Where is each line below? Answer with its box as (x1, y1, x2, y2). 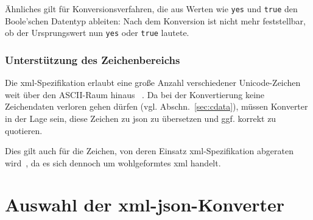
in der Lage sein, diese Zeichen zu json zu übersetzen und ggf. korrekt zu (5, 112, 276, 124)
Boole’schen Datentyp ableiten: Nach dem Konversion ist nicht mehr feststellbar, (5, 14, 306, 27)
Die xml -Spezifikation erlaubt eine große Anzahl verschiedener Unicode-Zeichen (5, 76, 301, 89)
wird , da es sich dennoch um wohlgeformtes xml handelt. (5, 156, 221, 169)
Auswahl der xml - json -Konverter (5, 192, 285, 217)
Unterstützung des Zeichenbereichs (5, 52, 180, 67)
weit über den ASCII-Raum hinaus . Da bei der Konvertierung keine (5, 88, 265, 101)
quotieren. (5, 124, 43, 137)
